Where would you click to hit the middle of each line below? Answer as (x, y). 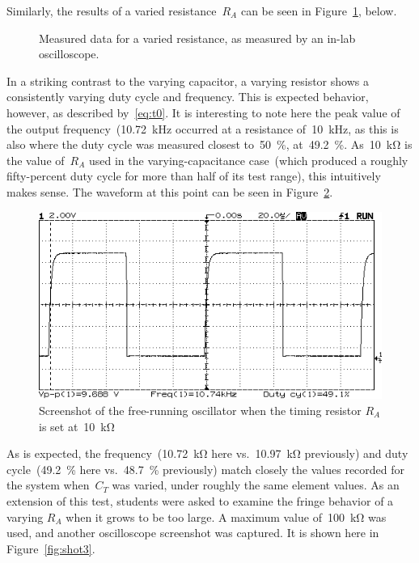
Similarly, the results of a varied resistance (112, 11)
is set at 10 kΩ (77, 426)
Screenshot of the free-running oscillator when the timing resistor (200, 410)
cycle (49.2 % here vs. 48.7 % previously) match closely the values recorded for (206, 469)
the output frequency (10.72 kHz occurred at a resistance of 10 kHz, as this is (203, 128)
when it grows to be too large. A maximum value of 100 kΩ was (226, 516)
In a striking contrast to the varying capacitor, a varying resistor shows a (188, 80)
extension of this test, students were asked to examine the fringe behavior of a (200, 500)
